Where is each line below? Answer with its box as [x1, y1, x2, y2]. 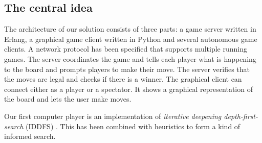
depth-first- [224, 110, 258, 121]
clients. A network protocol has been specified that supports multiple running [4, 43, 248, 54]
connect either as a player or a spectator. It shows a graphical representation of [4, 83, 253, 94]
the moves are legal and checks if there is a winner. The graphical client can [4, 74, 242, 84]
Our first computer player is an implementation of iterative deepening [4, 110, 222, 121]
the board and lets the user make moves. [4, 93, 132, 104]
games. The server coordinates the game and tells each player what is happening [4, 53, 256, 64]
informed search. [4, 131, 56, 141]
